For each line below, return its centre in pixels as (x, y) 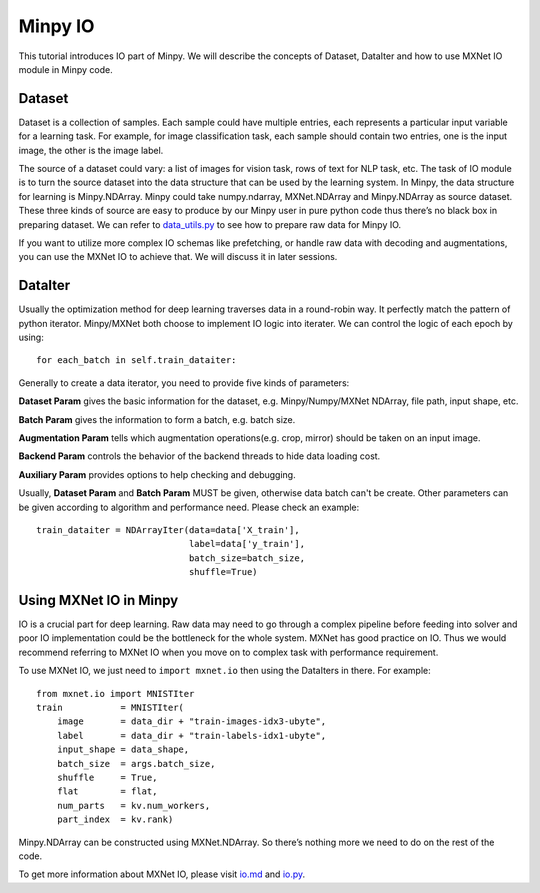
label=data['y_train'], (246, 544)
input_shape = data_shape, (123, 749)
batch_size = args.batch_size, (136, 763)
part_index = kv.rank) (115, 819)
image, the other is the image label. (91, 150)
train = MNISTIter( (110, 707)
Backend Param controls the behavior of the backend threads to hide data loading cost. (199, 456)
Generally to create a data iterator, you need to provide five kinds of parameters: (184, 382)
